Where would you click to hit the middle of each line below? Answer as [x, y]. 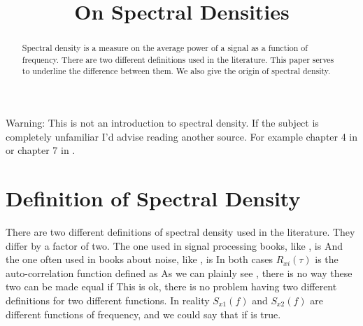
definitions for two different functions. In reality [108, 300]
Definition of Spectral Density [153, 198]
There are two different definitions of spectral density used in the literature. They [180, 232]
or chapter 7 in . [41, 150]
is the [327, 259]
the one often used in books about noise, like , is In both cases [139, 259]
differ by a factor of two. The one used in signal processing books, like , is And [175, 245]
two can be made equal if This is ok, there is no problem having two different [171, 286]
